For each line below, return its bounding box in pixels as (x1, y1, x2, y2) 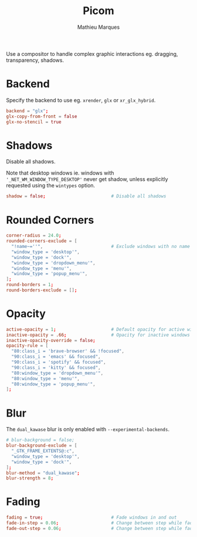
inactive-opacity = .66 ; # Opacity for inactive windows (6, 332, 191, 338)
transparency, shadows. (6, 56, 64, 63)
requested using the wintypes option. (6, 182, 96, 189)
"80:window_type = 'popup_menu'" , (11, 381, 96, 387)
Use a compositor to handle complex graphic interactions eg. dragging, (6, 50, 178, 57)
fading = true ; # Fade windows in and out (6, 515, 177, 521)
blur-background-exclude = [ (6, 442, 77, 449)
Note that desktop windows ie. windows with (6, 169, 114, 177)
